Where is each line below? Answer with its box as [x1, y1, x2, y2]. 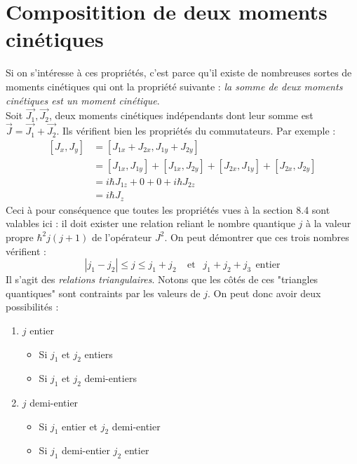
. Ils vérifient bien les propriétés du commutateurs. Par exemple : [56, 123, 336, 138]
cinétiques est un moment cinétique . [6, 93, 160, 107]
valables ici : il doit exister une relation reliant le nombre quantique [6, 216, 295, 231]
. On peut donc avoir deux [208, 285, 321, 300]
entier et [62, 418, 98, 433]
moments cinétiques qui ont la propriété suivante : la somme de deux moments [6, 79, 343, 93]
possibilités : [6, 299, 59, 314]
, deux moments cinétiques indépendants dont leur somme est [48, 108, 314, 123]
